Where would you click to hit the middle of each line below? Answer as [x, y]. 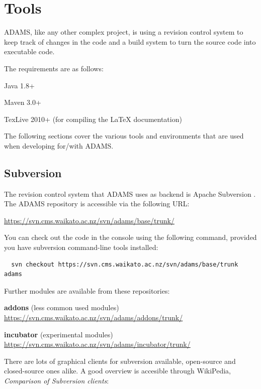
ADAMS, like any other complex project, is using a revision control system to [124, 32]
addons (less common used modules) [62, 307]
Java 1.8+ [19, 85]
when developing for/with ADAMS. [59, 145]
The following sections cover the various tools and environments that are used [124, 136]
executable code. [29, 51]
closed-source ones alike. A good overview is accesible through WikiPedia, [117, 371]
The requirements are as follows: [54, 68]
